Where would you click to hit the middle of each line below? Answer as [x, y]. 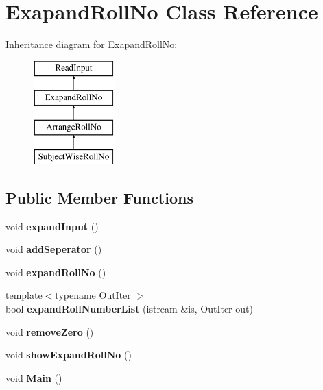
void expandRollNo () [56, 272]
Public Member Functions [99, 197]
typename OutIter [93, 295]
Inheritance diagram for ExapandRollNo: [92, 44]
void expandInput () [52, 226]
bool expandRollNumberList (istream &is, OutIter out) [129, 309]
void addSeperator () [54, 249]
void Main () [34, 377]
